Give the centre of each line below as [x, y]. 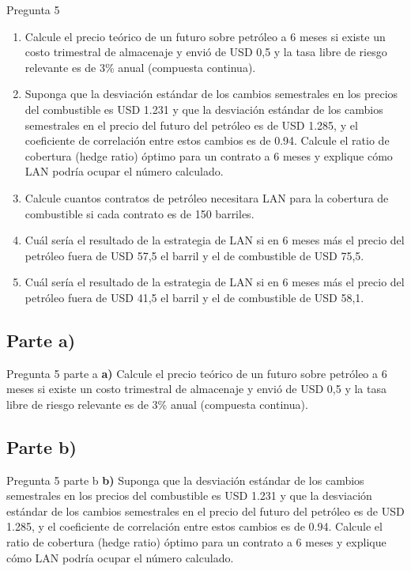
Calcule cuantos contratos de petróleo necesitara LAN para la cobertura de [207, 197]
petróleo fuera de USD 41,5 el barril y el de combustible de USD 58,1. [194, 297]
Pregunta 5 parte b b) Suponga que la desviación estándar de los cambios [185, 480]
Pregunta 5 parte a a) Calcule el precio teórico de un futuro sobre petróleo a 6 [197, 373]
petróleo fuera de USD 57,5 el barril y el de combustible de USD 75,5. [194, 255]
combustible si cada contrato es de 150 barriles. [140, 213]
